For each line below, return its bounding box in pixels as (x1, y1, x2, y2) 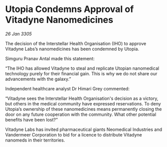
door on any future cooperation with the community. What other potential (5, 111, 156, 117)
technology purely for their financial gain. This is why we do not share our (5, 70, 157, 76)
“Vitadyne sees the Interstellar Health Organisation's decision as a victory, (5, 95, 158, 101)
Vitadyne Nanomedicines (5, 14, 114, 26)
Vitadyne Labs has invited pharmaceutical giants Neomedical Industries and (5, 126, 162, 132)
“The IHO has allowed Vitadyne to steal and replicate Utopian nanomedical (5, 65, 159, 71)
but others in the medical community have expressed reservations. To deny (5, 100, 161, 106)
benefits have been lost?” (5, 116, 58, 122)
